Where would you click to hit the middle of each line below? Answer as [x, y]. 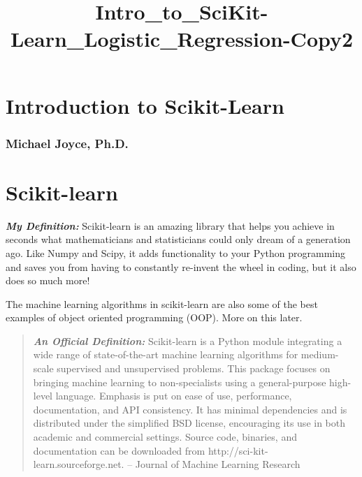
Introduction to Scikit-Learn [145, 105]
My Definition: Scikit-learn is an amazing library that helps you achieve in [170, 225]
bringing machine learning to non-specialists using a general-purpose [180, 382]
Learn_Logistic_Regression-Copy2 [182, 39]
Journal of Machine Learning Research [218, 464]
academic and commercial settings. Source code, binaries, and [165, 437]
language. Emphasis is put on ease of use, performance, [174, 396]
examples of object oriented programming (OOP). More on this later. [154, 317]
